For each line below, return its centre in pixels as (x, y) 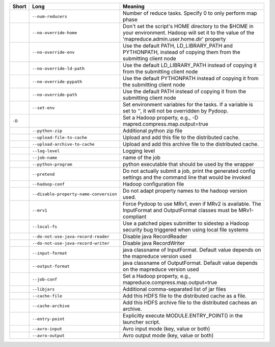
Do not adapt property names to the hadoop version (185, 191)
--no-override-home (55, 32)
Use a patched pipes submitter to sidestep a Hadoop (186, 223)
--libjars (44, 289)
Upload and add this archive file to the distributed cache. (191, 144)
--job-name (45, 158)
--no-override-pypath (57, 82)
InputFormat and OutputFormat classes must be (180, 210)
